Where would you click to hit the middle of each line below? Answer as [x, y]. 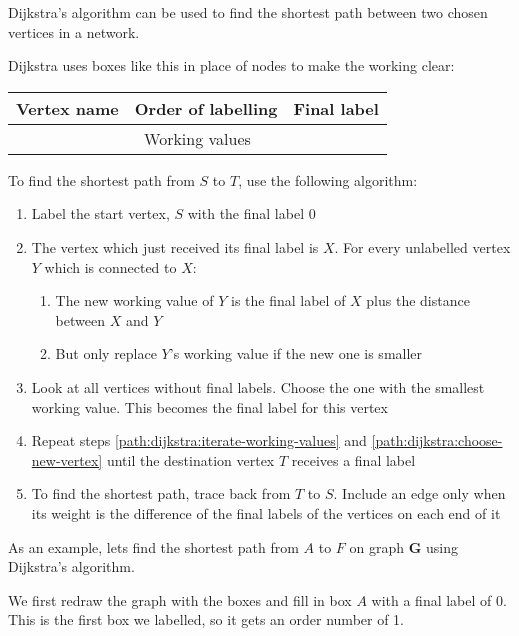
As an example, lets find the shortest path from [153, 546]
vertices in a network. [74, 31]
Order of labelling [206, 108]
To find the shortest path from [101, 179]
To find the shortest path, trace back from [161, 493]
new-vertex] [67, 459]
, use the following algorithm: [328, 179]
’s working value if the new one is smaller [296, 353]
